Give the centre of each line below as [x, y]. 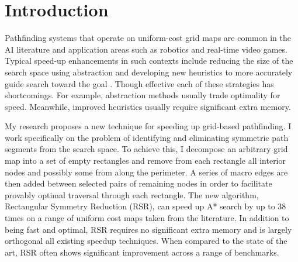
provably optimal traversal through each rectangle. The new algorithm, [132, 194]
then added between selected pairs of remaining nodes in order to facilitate [138, 183]
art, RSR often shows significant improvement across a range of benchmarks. [142, 252]
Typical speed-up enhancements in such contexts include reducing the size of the [149, 61]
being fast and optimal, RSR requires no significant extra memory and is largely [148, 229]
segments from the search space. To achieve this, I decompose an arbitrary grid [146, 149]
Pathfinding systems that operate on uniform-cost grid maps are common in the [148, 38]
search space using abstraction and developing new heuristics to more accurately [149, 72]
